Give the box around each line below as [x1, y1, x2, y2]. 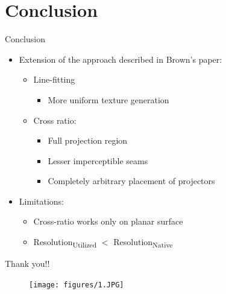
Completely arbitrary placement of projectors [48, 174, 215, 187]
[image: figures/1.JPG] [29, 280, 124, 289]
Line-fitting [33, 73, 75, 86]
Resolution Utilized [33, 235, 97, 249]
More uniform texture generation [48, 93, 169, 106]
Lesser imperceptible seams [48, 154, 148, 167]
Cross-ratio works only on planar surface [33, 215, 183, 228]
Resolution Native [113, 235, 173, 249]
